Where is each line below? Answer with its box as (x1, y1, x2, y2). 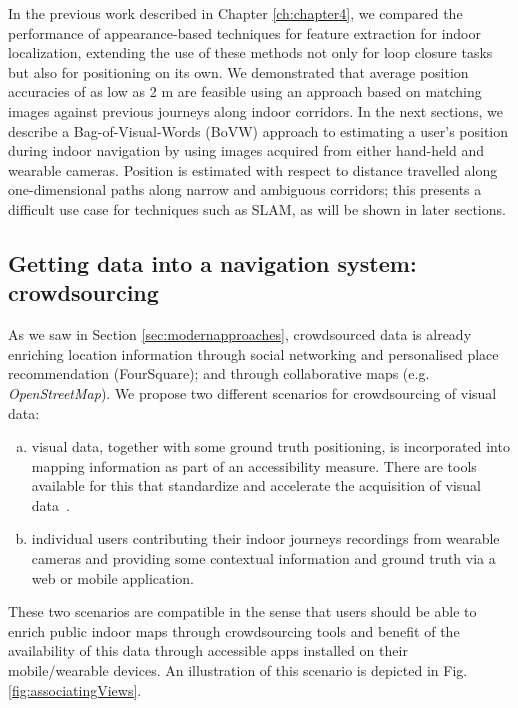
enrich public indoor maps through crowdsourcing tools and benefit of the (8, 620, 460, 641)
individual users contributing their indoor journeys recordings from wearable (31, 528, 500, 549)
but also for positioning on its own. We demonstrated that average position (8, 61, 469, 82)
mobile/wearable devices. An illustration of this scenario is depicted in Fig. (8, 660, 468, 681)
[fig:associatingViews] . (8, 679, 142, 700)
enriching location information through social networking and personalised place (8, 343, 499, 364)
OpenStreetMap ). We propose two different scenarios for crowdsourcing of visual (8, 382, 497, 403)
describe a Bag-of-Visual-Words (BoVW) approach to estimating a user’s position (8, 120, 509, 141)
